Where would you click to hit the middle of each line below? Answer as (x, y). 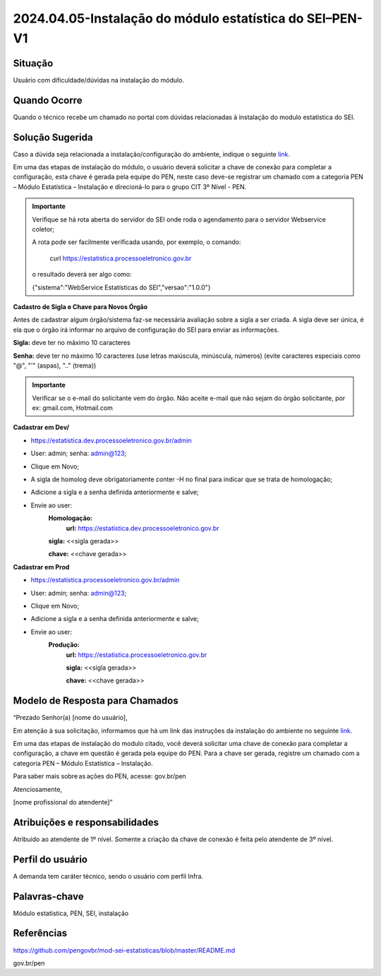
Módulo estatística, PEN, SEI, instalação (71, 913)
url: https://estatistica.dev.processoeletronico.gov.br (143, 528)
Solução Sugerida (53, 137)
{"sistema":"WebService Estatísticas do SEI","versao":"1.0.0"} (121, 287)
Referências (40, 933)
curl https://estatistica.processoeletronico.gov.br (121, 258)
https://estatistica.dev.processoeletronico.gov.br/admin (111, 440)
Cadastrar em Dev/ (41, 428)
